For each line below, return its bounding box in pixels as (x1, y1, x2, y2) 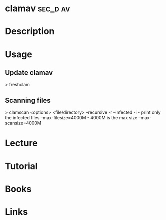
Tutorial (5, 160, 38, 172)
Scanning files (5, 96, 51, 105)
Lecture (5, 138, 38, 149)
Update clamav (5, 68, 53, 77)
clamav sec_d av (5, 3, 70, 14)
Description (5, 26, 55, 37)
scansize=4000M (5, 120, 41, 126)
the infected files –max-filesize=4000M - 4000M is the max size (5, 115, 138, 121)
